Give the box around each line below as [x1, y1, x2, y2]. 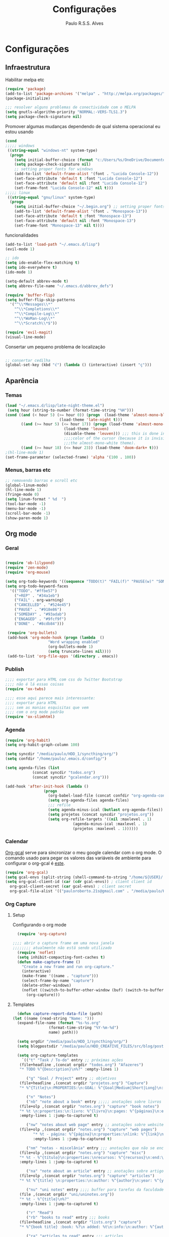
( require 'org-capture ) [17, 932, 67, 937]
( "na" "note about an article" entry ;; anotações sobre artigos [26, 1169, 166, 1174]
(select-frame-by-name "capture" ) [22, 978, 94, 983]
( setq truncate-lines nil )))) [48, 649, 112, 654]
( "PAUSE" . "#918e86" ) [14, 607, 62, 612]
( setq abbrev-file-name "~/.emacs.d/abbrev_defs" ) [5, 284, 114, 289]
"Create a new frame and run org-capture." [22, 964, 114, 969]
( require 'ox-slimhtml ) [5, 714, 55, 719]
